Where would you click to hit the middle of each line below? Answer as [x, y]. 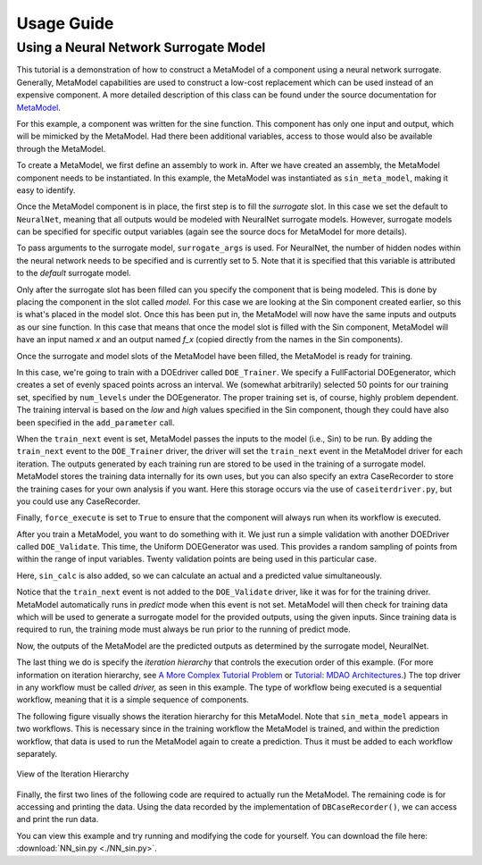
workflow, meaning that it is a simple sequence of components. [133, 700]
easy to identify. [46, 190]
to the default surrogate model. [74, 273]
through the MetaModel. [61, 148]
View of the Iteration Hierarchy [73, 774]
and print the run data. [58, 819]
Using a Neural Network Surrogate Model [141, 47]
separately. [37, 753]
